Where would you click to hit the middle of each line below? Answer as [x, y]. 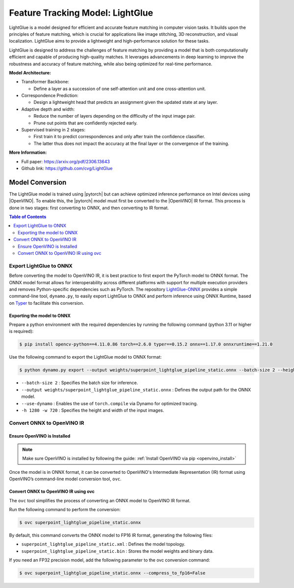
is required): [21, 331]
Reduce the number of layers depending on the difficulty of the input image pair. [115, 116]
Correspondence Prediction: [50, 96]
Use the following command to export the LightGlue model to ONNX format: [85, 357]
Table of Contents [28, 217]
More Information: [28, 152]
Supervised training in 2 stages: [53, 130]
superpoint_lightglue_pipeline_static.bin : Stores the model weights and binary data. [118, 551]
